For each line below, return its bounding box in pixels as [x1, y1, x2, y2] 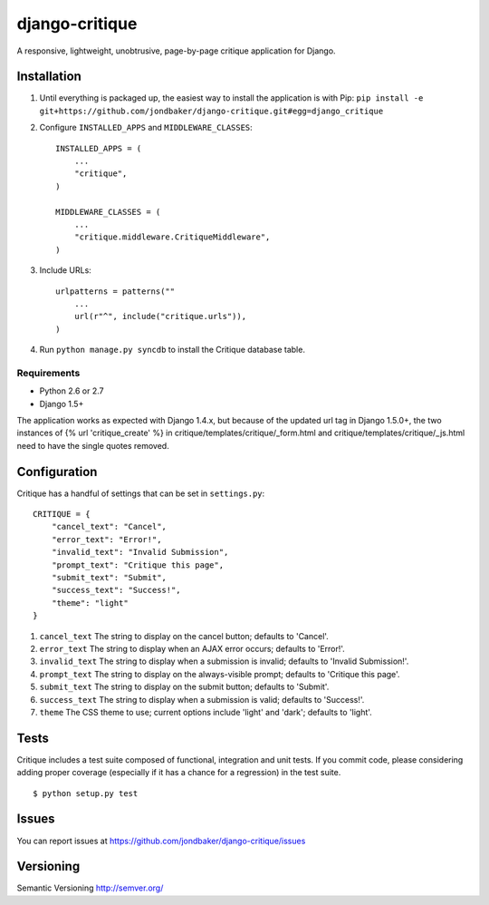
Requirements [16, 366, 81, 379]
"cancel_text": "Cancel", [51, 521, 168, 532]
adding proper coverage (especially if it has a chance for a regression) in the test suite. [16, 767, 341, 778]
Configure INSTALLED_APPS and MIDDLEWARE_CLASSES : [39, 122, 253, 133]
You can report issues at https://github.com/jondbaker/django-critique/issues [16, 835, 306, 846]
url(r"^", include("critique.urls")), [73, 311, 247, 322]
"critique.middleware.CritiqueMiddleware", [73, 232, 271, 242]
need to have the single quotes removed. [16, 440, 169, 451]
